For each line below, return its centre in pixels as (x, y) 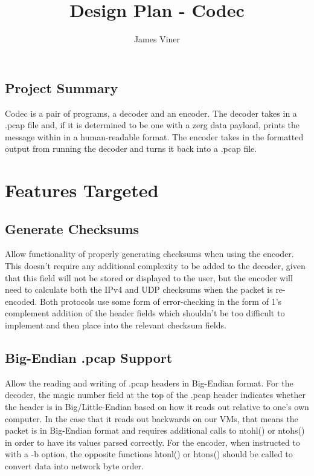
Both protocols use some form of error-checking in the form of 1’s (161, 301)
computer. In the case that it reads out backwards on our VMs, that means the (152, 418)
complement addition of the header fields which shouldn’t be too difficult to (145, 313)
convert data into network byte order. (74, 466)
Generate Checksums (72, 228)
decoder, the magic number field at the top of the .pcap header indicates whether (155, 395)
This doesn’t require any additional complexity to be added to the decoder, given (155, 266)
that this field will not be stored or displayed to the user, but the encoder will (149, 277)
